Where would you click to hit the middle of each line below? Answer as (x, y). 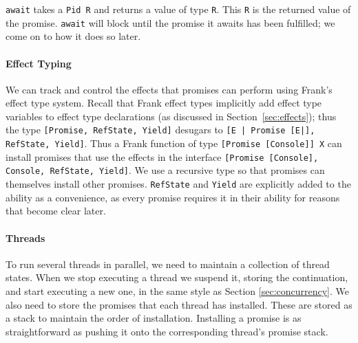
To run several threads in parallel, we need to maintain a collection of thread (168, 264)
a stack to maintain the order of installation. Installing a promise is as (154, 318)
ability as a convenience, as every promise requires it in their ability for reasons (173, 197)
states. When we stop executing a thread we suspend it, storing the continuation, (177, 277)
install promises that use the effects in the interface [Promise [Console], (162, 156)
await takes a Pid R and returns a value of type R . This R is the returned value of (178, 9)
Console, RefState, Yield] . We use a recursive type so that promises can (165, 170)
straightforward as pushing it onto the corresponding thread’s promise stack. (167, 331)
